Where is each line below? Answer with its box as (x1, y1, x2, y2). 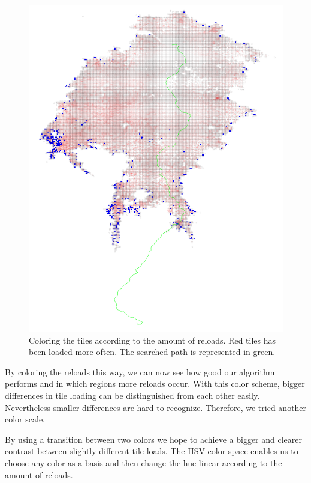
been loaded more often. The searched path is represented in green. (29, 345, 276, 358)
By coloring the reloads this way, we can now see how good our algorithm (5, 365, 275, 378)
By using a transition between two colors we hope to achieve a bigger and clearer (5, 433, 303, 445)
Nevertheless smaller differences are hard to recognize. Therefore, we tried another (5, 401, 307, 413)
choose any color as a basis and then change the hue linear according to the (5, 457, 282, 469)
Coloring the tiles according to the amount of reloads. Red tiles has (29, 333, 276, 346)
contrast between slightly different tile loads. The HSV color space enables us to (5, 445, 298, 457)
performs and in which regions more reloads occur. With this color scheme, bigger (5, 377, 305, 390)
